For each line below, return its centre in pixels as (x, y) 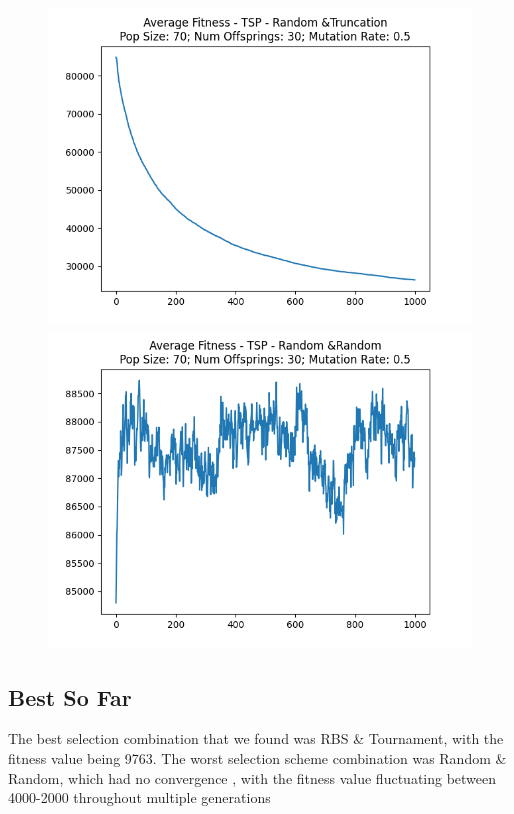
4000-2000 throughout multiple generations (139, 797)
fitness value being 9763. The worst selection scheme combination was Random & (257, 757)
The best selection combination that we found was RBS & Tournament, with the (256, 738)
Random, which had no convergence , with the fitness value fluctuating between (252, 777)
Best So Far (70, 696)
